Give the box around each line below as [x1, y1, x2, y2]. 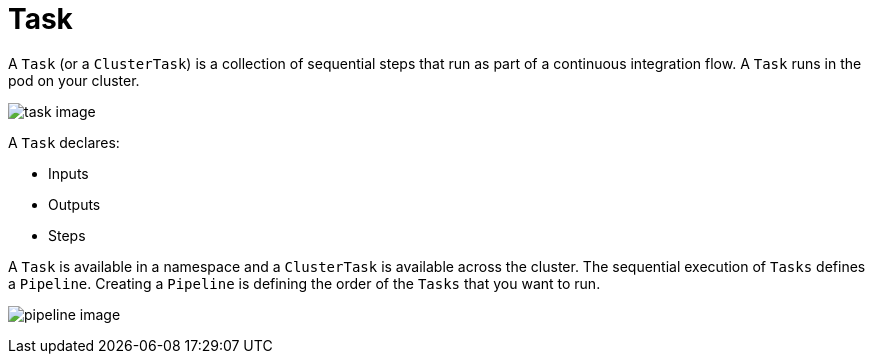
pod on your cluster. [8, 71, 140, 89]
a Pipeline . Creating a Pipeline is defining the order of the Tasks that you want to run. [8, 274, 601, 292]
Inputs [48, 164, 89, 182]
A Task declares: [8, 133, 120, 151]
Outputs [48, 195, 101, 213]
